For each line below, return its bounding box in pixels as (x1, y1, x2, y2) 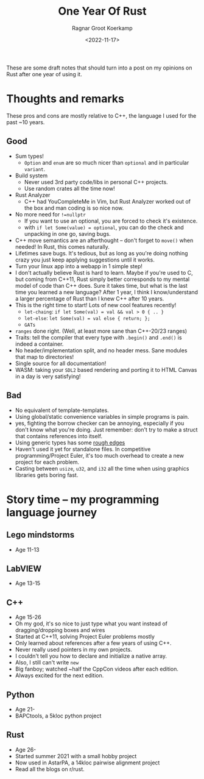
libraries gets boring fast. (15, 471, 79, 478)
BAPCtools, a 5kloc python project (15, 712, 102, 719)
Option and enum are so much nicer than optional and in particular (24, 158, 189, 166)
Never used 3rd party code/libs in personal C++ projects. (24, 178, 169, 185)
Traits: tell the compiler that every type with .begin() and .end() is (15, 333, 182, 341)
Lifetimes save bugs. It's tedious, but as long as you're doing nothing (15, 249, 188, 257)
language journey (6, 505, 97, 519)
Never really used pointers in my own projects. (15, 646, 132, 653)
